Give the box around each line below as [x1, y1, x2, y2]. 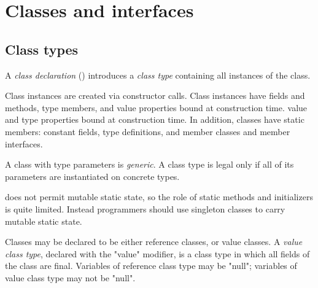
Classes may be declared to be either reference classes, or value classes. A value [5, 235, 303, 248]
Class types [5, 39, 79, 58]
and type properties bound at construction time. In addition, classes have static [5, 113, 304, 126]
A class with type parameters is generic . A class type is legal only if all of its [5, 158, 294, 171]
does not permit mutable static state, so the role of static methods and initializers [5, 190, 313, 203]
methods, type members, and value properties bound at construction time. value [5, 101, 308, 114]
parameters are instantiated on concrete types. [5, 169, 180, 182]
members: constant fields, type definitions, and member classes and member [5, 125, 290, 138]
